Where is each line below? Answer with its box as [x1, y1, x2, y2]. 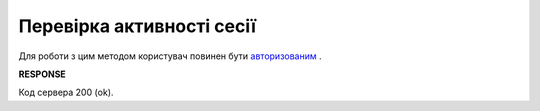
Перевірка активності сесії [18, 15, 257, 37]
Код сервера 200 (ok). [18, 86, 114, 99]
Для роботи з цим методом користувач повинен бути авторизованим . [18, 50, 322, 62]
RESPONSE [18, 68, 67, 80]
